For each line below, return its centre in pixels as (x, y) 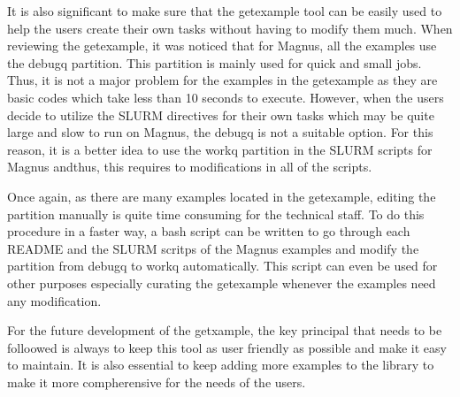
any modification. (54, 300)
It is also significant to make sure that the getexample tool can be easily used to (225, 11)
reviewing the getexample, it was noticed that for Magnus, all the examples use (222, 46)
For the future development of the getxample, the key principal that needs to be (225, 330)
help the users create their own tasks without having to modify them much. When (230, 28)
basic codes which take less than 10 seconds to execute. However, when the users (226, 97)
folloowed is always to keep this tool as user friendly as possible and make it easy (227, 347)
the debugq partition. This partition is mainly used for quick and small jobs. (215, 62)
